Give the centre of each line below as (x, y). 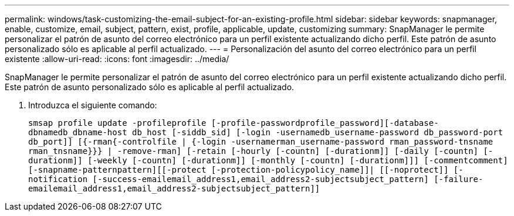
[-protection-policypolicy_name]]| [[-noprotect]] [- (337, 170)
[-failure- (459, 179)
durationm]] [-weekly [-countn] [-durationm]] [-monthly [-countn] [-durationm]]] (224, 160)
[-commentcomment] (466, 160)
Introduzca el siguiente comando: (93, 105)
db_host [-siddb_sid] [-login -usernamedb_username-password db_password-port (318, 132)
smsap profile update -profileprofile (117, 123)
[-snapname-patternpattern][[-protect (117, 170)
